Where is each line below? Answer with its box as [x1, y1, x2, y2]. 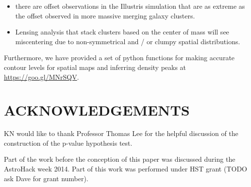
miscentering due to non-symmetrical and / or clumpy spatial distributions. [15, 36, 240, 46]
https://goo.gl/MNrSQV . [4, 71, 79, 82]
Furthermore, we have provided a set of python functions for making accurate [4, 52, 235, 63]
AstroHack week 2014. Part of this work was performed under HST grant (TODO [4, 164, 247, 174]
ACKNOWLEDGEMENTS [4, 100, 190, 120]
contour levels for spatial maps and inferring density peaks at [4, 62, 186, 72]
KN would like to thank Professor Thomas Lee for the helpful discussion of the [4, 128, 238, 138]
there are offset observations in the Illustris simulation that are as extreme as [15, 1, 245, 11]
